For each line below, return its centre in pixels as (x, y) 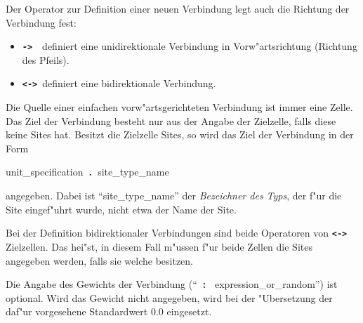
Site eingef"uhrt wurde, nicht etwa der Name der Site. (121, 209)
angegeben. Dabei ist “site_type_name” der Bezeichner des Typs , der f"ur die (174, 196)
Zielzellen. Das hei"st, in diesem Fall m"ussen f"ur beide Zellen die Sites (159, 246)
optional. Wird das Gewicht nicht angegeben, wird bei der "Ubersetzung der (169, 297)
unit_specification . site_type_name (87, 172)
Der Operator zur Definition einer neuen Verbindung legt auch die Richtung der (178, 8)
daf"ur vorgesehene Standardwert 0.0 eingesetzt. (109, 311)
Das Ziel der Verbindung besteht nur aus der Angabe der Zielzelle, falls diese (171, 120)
